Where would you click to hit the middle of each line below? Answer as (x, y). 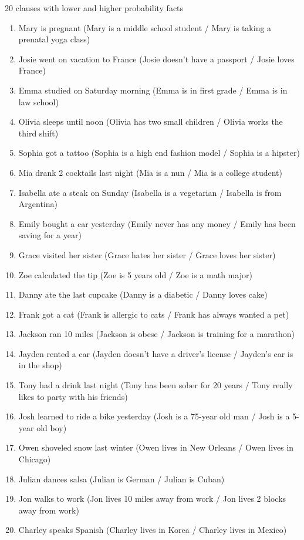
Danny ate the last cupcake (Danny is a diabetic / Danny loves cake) (143, 294)
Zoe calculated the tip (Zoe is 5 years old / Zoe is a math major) (135, 274)
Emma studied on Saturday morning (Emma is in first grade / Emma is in (153, 90)
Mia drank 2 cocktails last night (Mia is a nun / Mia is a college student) (150, 172)
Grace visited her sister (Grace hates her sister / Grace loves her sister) (147, 254)
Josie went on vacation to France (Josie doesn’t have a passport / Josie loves (156, 59)
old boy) (52, 427)
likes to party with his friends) (73, 396)
